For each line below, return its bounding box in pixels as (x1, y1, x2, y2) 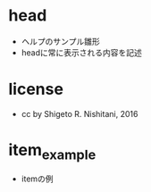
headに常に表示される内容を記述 (21, 46, 142, 58)
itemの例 (21, 173, 55, 184)
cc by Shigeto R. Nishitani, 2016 (21, 108, 138, 119)
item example (8, 140, 96, 163)
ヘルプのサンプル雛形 (21, 36, 100, 46)
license (8, 79, 64, 99)
